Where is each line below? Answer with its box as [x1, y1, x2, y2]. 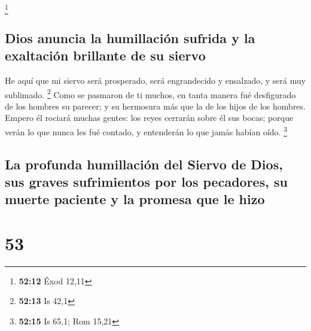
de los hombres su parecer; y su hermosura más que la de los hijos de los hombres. [5, 99, 306, 112]
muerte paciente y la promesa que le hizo [5, 190, 265, 208]
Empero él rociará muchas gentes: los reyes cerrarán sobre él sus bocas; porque [5, 111, 294, 124]
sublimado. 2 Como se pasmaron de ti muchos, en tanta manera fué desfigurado [5, 86, 296, 101]
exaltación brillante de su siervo [5, 46, 206, 65]
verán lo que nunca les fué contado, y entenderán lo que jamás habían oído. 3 [5, 123, 287, 138]
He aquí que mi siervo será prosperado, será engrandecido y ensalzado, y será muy [5, 74, 306, 86]
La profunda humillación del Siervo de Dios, [5, 154, 283, 173]
